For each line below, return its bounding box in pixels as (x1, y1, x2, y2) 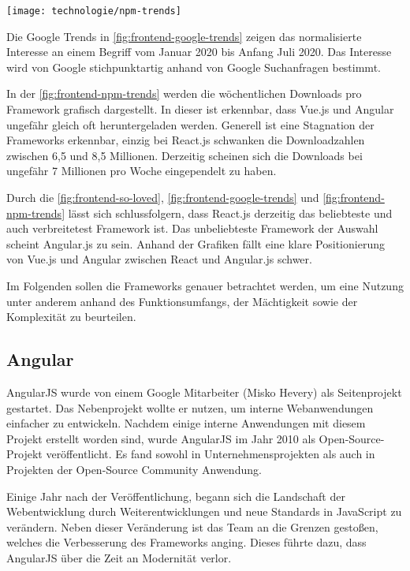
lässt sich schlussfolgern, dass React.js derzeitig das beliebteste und (68, 204, 393, 221)
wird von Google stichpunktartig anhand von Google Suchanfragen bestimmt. (6, 58, 381, 75)
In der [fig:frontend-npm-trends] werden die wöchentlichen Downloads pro (6, 85, 362, 102)
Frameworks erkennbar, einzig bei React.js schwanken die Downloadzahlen (6, 132, 365, 148)
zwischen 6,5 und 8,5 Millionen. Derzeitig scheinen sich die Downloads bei (6, 147, 363, 163)
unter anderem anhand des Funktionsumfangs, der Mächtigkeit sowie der (6, 293, 358, 309)
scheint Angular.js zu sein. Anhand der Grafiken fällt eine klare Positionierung (6, 235, 385, 252)
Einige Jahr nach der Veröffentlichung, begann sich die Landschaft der (6, 487, 345, 504)
